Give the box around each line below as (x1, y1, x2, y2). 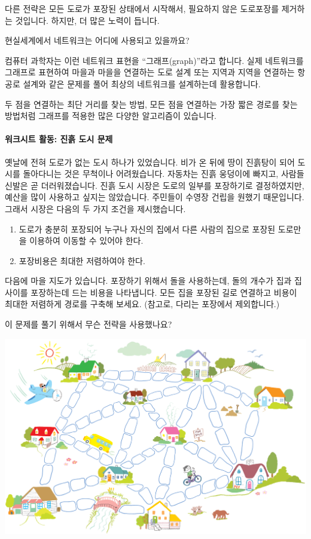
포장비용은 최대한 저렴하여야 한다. (19, 254, 145, 267)
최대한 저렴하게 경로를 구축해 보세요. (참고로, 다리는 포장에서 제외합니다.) (5, 298, 280, 310)
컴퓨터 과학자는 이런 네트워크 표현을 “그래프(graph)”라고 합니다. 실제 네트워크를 (5, 54, 304, 66)
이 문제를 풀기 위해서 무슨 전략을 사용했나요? (5, 318, 172, 330)
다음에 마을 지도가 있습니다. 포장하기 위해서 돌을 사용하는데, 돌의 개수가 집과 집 (5, 274, 302, 287)
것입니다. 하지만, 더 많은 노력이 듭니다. (15, 14, 160, 26)
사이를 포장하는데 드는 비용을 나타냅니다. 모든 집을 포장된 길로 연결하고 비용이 (5, 286, 297, 298)
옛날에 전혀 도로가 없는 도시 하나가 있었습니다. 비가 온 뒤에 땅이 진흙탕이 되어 (5, 155, 295, 168)
